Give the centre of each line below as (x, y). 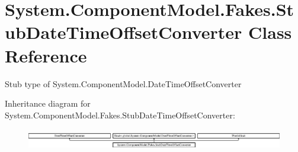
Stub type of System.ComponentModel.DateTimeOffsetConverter (123, 83)
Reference (46, 55)
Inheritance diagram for (48, 103)
